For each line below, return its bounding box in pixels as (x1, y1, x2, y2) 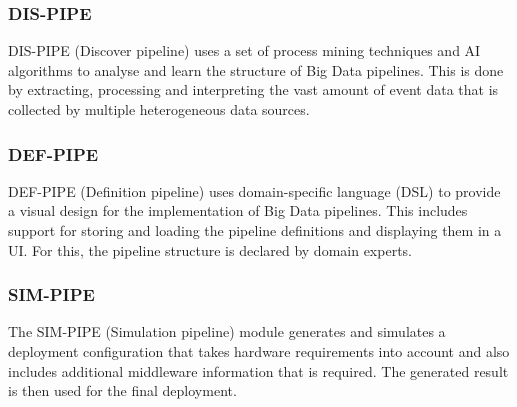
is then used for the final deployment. (8, 380, 237, 401)
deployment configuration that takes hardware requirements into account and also (8, 341, 510, 361)
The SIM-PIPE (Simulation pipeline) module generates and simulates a (8, 321, 446, 342)
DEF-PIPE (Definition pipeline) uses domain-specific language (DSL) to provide (8, 180, 501, 201)
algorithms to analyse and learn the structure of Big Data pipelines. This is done (8, 59, 504, 80)
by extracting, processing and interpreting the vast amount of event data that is (8, 79, 499, 100)
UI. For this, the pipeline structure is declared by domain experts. (8, 239, 412, 260)
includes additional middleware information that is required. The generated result (8, 360, 509, 381)
